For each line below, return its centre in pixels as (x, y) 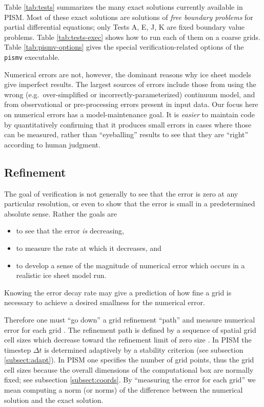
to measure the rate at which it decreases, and (89, 248)
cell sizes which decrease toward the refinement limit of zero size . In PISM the (128, 340)
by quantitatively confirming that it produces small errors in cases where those (128, 124)
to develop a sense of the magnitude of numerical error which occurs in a (130, 265)
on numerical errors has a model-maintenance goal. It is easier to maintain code (130, 114)
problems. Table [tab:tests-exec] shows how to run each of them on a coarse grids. (132, 37)
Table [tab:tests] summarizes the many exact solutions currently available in (124, 7)
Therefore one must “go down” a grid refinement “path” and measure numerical (130, 319)
